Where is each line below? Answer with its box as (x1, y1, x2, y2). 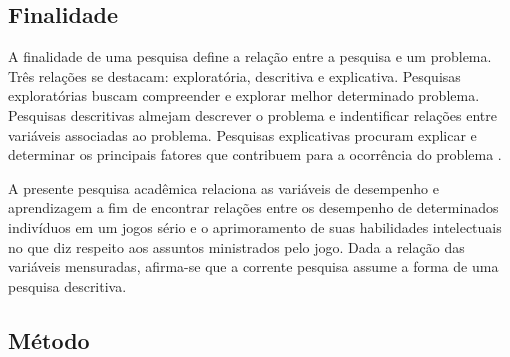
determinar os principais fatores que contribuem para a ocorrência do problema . (8, 144, 502, 165)
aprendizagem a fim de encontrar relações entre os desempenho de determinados (8, 197, 499, 218)
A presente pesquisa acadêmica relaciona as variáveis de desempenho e (8, 177, 440, 198)
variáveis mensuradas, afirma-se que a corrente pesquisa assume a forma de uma (8, 256, 499, 277)
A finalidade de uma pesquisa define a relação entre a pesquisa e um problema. (8, 46, 492, 67)
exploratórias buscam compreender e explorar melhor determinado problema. (8, 85, 480, 106)
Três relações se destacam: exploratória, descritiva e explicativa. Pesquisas (8, 65, 461, 86)
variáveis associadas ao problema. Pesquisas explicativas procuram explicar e (8, 124, 477, 145)
